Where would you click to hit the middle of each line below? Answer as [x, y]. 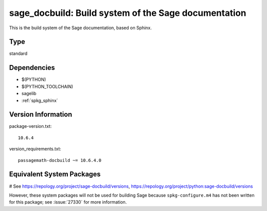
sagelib [29, 94]
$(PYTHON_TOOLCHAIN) [47, 86]
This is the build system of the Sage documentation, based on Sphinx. [80, 28]
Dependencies [32, 68]
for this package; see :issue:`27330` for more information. [68, 202]
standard [18, 53]
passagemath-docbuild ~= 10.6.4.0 [60, 160]
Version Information [41, 115]
